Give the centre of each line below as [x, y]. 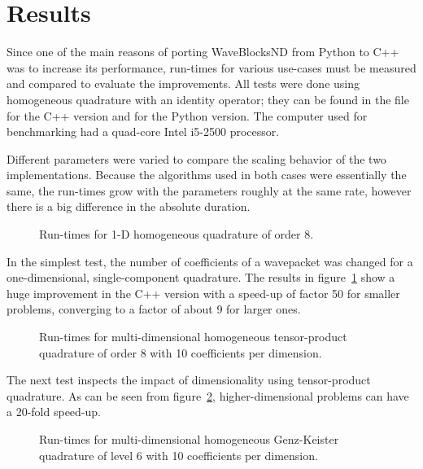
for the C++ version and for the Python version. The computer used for [187, 115]
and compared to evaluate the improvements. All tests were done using [183, 83]
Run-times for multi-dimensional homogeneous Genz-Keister [189, 439]
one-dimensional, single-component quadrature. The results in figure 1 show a [201, 277]
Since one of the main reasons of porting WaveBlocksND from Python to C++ [203, 52]
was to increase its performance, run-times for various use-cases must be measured [211, 67]
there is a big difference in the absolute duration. [129, 206]
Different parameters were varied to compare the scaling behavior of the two [196, 158]
